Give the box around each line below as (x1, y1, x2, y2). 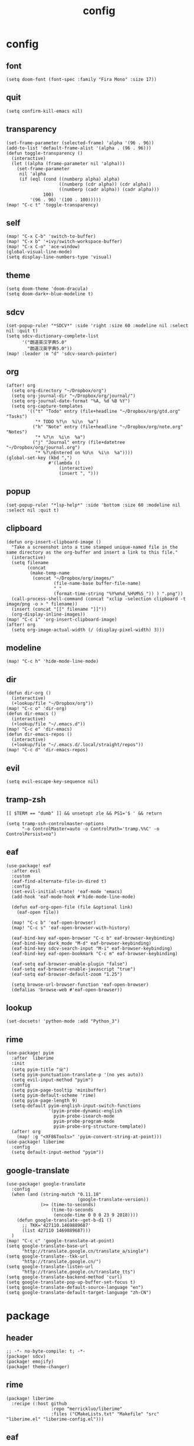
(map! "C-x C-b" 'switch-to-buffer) (6, 233, 96, 240)
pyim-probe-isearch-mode (53, 1113, 115, 1119)
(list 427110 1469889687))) (21, 1227, 91, 1233)
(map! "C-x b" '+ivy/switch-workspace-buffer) (6, 239, 123, 245)
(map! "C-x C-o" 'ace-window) (6, 244, 81, 250)
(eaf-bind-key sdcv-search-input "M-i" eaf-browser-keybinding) (11, 945, 173, 952)
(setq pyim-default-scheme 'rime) (11, 1093, 96, 1099)
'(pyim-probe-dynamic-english (48, 1108, 123, 1114)
